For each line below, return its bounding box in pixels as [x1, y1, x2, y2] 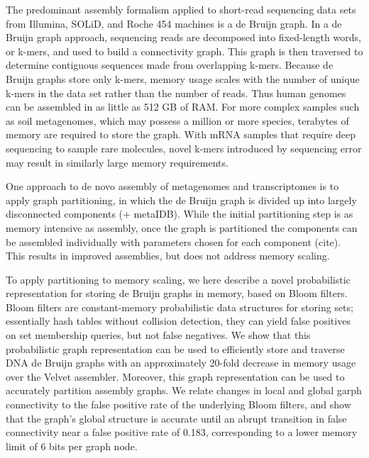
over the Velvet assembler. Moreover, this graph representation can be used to [6, 369, 345, 384]
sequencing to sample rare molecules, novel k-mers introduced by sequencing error [6, 140, 362, 155]
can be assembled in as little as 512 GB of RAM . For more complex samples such [6, 99, 360, 114]
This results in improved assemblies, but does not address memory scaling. [6, 248, 330, 263]
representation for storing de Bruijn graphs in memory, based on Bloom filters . [6, 286, 348, 301]
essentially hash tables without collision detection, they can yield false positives [6, 313, 351, 328]
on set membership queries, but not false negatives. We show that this [6, 328, 311, 342]
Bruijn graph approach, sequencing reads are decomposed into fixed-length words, [6, 30, 361, 45]
